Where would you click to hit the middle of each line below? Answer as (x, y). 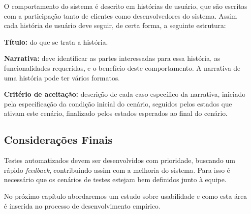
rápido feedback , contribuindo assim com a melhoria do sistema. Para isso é (117, 170)
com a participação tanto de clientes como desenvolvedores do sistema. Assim (121, 15)
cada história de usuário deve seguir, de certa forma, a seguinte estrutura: (115, 25)
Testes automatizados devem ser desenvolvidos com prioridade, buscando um (120, 160)
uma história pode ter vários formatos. (62, 77)
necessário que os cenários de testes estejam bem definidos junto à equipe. (115, 179)
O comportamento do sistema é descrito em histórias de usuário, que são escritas (126, 6)
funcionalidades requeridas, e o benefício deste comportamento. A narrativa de (122, 67)
